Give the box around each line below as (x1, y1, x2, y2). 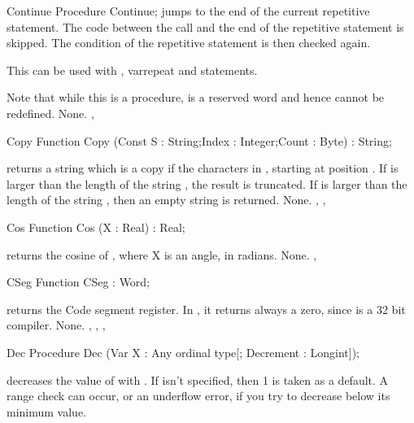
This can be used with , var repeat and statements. (7, 61, 258, 78)
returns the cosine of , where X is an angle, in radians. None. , (7, 246, 317, 263)
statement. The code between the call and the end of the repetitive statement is (7, 18, 404, 35)
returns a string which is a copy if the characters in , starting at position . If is (7, 159, 399, 177)
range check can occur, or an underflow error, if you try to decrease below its (7, 387, 390, 404)
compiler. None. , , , (7, 316, 106, 334)
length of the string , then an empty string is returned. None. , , (7, 191, 326, 208)
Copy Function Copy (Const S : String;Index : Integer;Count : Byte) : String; (7, 132, 392, 149)
